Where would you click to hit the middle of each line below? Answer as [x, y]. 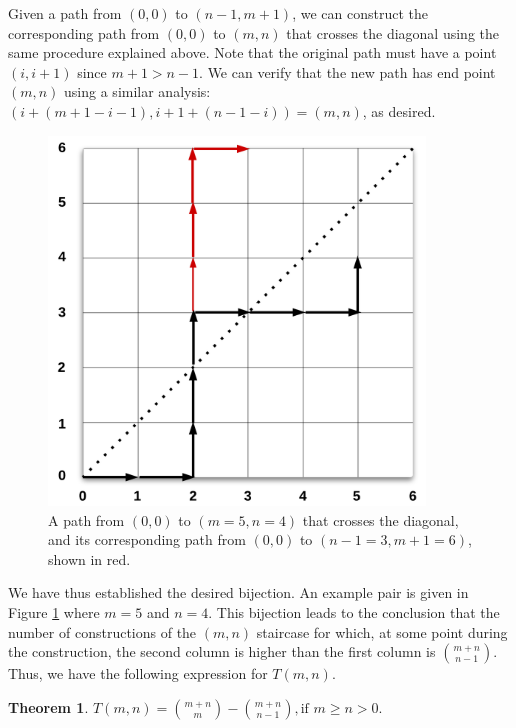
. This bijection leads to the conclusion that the [354, 612]
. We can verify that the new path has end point [347, 71]
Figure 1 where [54, 612]
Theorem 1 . [48, 706]
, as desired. [399, 110]
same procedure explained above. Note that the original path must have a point [252, 52]
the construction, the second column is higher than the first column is [222, 651]
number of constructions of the [102, 631]
